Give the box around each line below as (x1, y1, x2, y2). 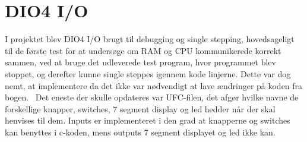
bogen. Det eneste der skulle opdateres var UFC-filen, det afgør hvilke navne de (5, 91, 299, 103)
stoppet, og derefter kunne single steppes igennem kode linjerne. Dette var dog (5, 67, 291, 80)
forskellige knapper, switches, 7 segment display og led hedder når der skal (5, 102, 276, 115)
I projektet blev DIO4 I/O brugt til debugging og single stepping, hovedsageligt (5, 33, 295, 45)
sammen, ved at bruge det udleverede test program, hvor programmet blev (5, 56, 276, 68)
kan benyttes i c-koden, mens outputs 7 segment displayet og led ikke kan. (5, 125, 276, 138)
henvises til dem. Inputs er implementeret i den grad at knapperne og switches (5, 114, 290, 127)
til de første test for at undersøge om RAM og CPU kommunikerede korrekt (5, 44, 281, 56)
